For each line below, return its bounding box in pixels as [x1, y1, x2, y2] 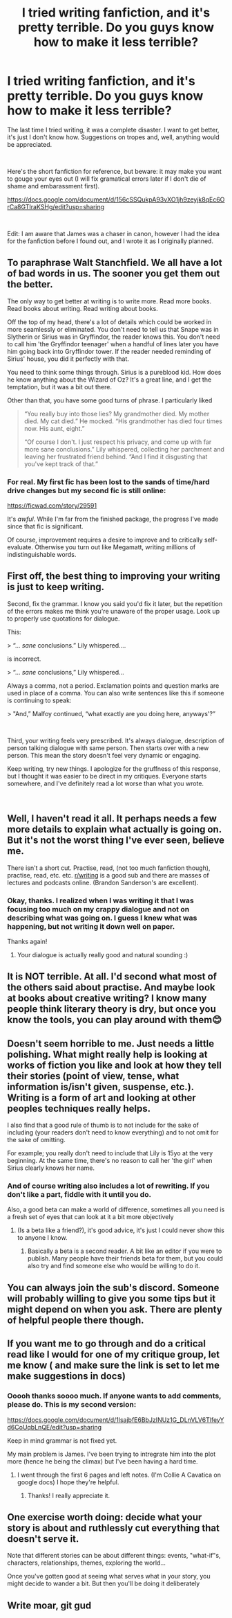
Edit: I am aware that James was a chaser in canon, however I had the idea [7, 229, 220, 238]
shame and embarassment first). [7, 181, 100, 190]
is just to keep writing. [7, 581, 105, 593]
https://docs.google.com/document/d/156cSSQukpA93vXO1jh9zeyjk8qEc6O [7, 195, 225, 204]
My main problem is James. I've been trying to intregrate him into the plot [7, 1450, 216, 1458]
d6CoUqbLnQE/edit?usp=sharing [7, 1423, 102, 1431]
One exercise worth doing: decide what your [7, 1511, 202, 1523]
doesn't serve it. [7, 1533, 79, 1545]
